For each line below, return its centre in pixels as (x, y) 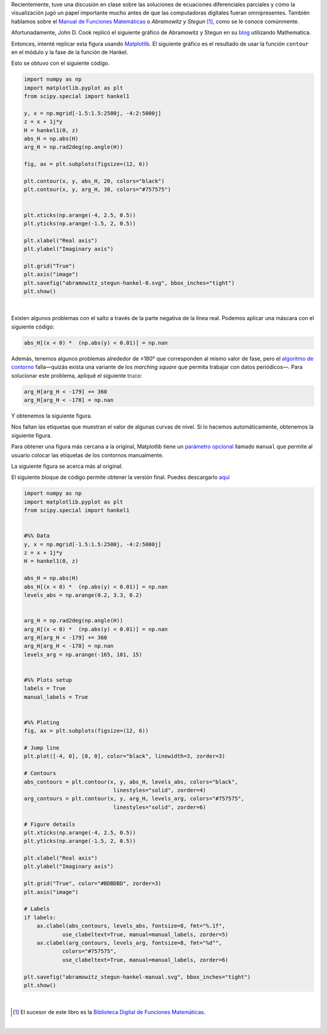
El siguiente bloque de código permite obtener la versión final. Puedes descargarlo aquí (121, 477)
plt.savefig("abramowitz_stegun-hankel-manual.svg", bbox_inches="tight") (137, 977)
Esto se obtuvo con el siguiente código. (61, 63)
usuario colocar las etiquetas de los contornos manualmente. (87, 455)
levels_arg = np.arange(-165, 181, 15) (83, 654)
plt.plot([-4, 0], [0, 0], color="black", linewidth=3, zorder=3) (124, 756)
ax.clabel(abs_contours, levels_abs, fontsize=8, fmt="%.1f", (131, 926)
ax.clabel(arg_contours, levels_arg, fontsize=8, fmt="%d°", (129, 943)
